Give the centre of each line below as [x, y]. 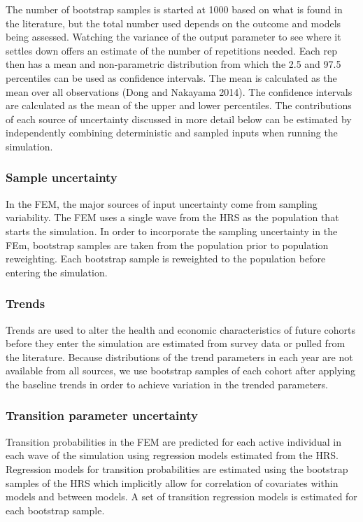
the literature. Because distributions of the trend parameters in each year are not [179, 357]
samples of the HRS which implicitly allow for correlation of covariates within [172, 482]
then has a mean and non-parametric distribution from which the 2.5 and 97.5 [173, 64]
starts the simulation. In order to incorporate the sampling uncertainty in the [172, 231]
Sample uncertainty [62, 177]
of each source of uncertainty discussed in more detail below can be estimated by [179, 119]
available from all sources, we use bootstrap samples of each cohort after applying [180, 371]
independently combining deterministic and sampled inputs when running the [172, 133]
